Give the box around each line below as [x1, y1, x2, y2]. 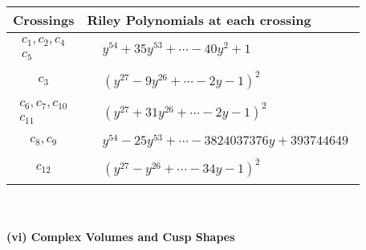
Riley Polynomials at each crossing [87, 10, 311, 29]
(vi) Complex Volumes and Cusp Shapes [6, 227, 235, 244]
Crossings [13, 10, 75, 29]
